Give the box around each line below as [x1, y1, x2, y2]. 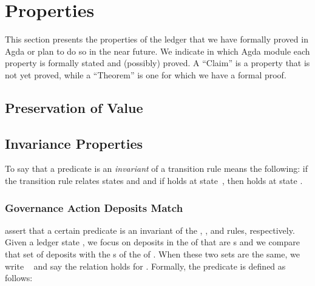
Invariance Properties [5, 134, 143, 152]
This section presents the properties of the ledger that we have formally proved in [5, 33, 308, 46]
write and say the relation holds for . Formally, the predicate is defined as [5, 259, 286, 272]
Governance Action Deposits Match [5, 200, 183, 215]
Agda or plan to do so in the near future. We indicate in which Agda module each [5, 44, 310, 57]
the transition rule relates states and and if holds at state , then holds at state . [5, 174, 303, 187]
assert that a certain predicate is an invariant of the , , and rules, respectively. [5, 223, 295, 236]
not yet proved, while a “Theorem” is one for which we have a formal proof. [5, 68, 286, 81]
